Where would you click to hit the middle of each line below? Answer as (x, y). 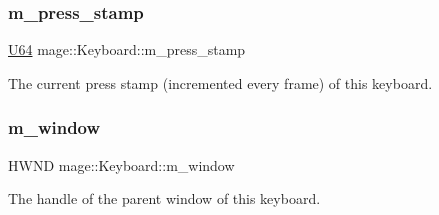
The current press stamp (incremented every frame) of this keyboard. (220, 82)
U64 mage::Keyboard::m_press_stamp (127, 49)
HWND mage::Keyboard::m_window (121, 164)
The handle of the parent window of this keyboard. (164, 198)
